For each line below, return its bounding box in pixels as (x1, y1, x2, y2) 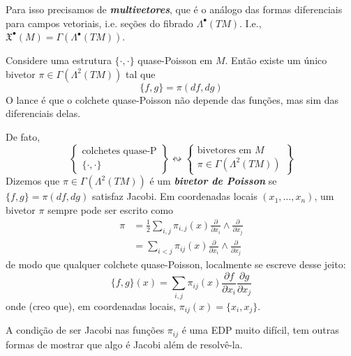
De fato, (6, 129, 40, 144)
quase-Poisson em (137, 53, 213, 68)
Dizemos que (6, 173, 60, 188)
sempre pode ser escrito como (47, 202, 174, 217)
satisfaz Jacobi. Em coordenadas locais (91, 189, 257, 203)
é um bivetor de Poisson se (149, 173, 277, 188)
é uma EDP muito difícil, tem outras (181, 323, 339, 337)
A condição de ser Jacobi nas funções (6, 323, 165, 337)
